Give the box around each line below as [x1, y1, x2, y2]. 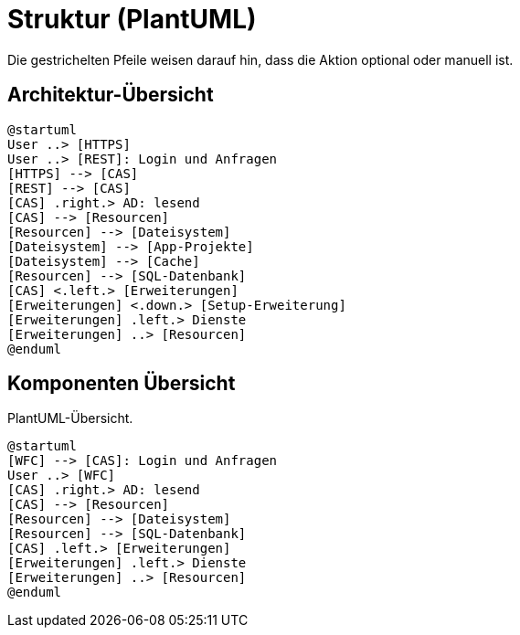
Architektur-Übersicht [7, 83, 214, 107]
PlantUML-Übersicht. [7, 410, 133, 427]
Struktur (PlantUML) [7, 4, 257, 35]
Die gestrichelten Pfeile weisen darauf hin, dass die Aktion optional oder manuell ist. [7, 51, 514, 68]
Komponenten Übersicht [7, 372, 236, 396]
